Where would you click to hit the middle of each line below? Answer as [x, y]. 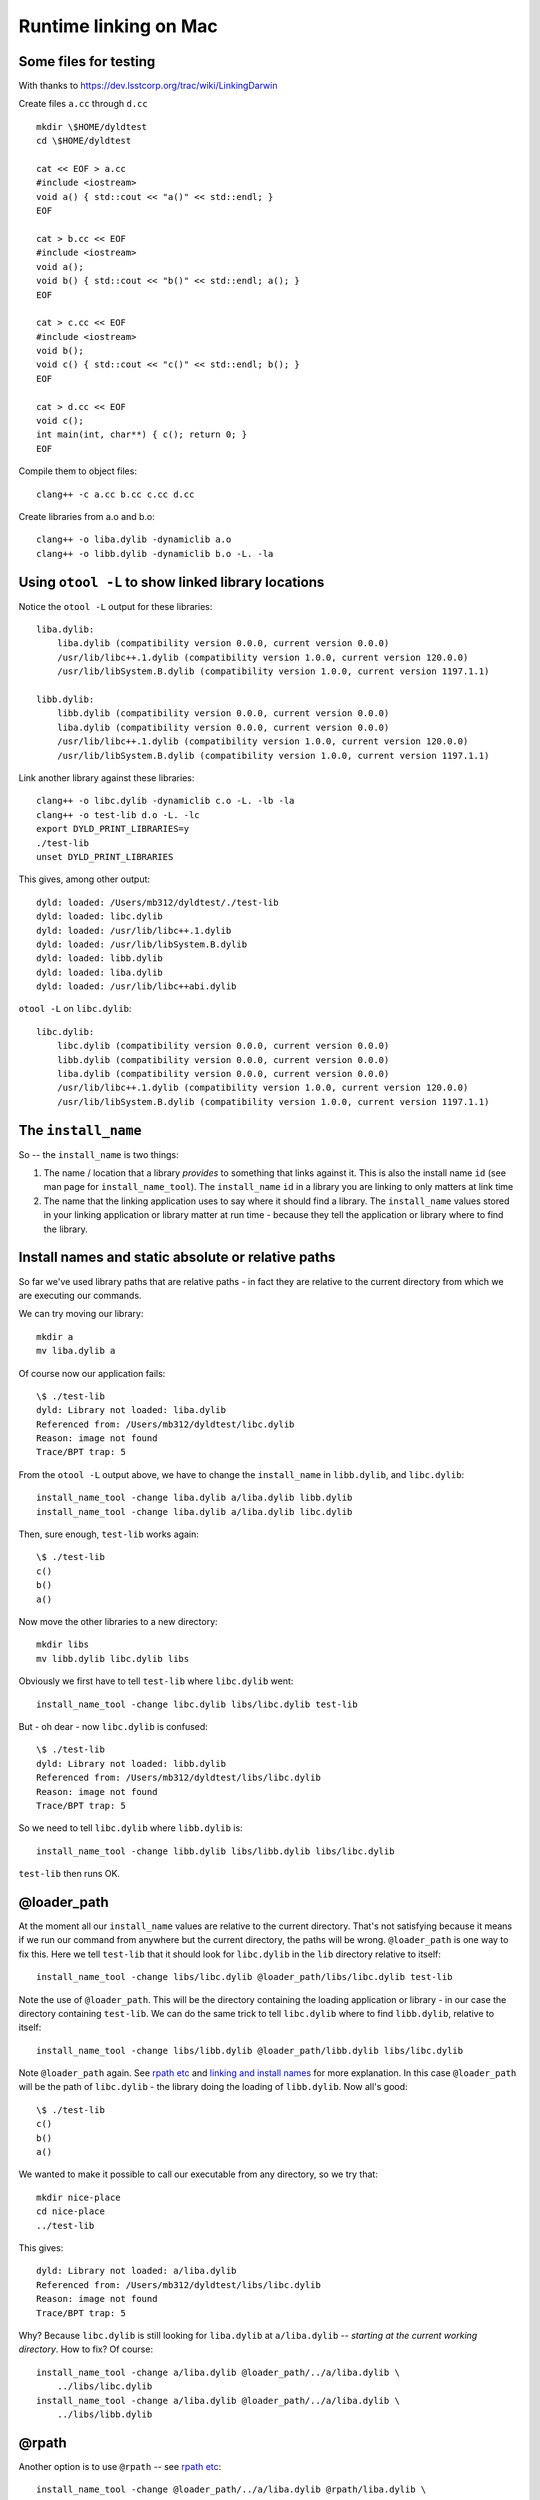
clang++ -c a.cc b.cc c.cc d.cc [115, 494]
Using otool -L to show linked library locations [171, 581]
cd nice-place [70, 2211]
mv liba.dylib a [76, 1351]
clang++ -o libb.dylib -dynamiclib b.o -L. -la [155, 553]
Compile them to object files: [77, 471]
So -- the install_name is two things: [98, 1154]
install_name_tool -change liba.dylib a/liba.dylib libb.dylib [194, 1498]
